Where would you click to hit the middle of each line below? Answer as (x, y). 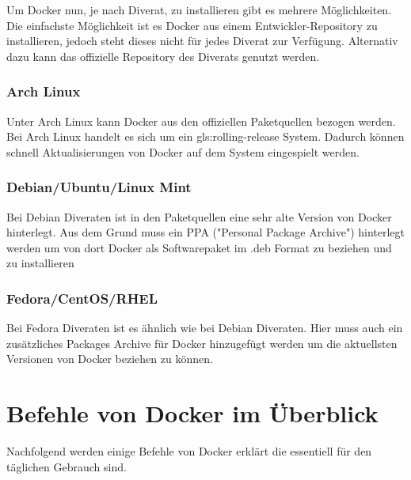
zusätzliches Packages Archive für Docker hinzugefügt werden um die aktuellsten (202, 343)
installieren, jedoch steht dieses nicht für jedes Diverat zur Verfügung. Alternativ (202, 41)
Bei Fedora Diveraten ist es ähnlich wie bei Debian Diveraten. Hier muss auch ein (205, 328)
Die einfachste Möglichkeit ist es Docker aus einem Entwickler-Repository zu (192, 25)
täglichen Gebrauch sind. (67, 466)
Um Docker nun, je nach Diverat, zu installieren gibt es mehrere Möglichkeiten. (199, 9)
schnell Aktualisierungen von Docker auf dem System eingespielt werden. (183, 151)
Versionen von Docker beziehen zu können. (110, 359)
